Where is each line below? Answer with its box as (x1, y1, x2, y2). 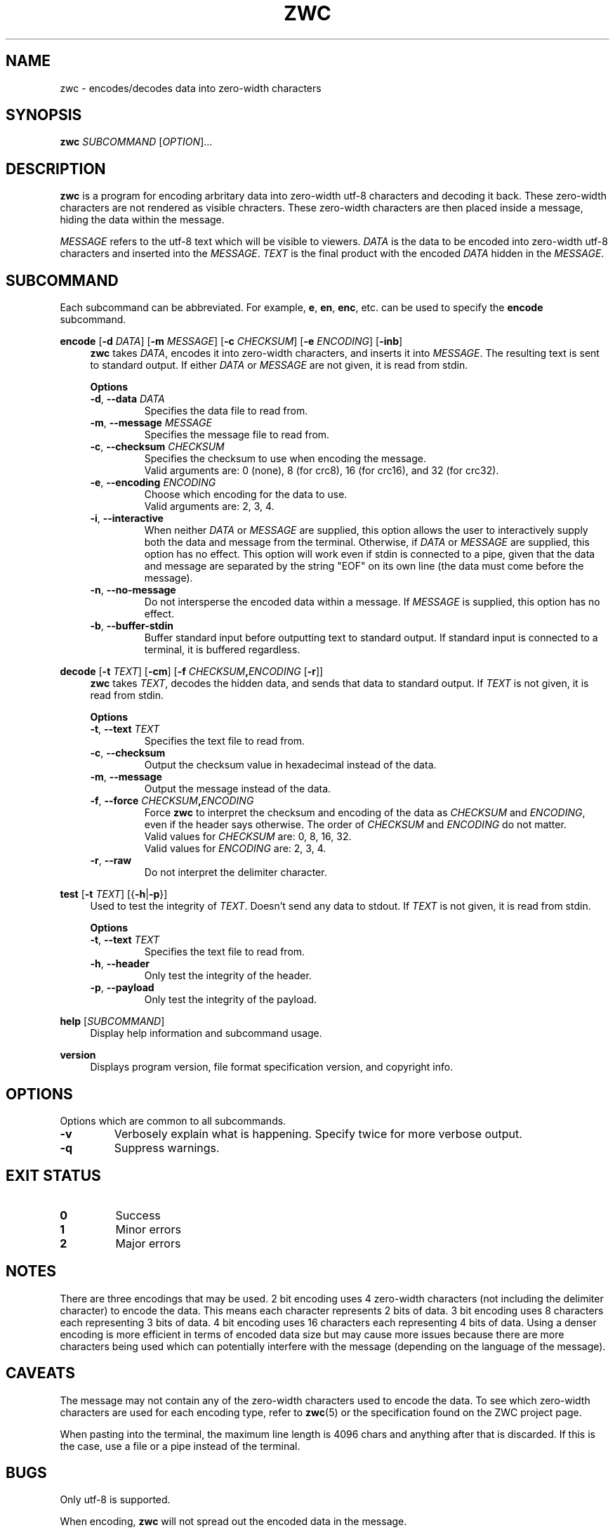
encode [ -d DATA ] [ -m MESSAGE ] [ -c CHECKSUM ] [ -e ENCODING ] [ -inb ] (60, 335, 403, 348)
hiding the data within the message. (60, 214, 225, 226)
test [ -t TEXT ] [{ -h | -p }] (60, 888, 168, 901)
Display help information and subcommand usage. (90, 1027, 322, 1040)
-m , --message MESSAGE (90, 417, 212, 429)
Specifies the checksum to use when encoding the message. (144, 452, 426, 465)
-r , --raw (90, 854, 132, 867)
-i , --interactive (90, 512, 164, 525)
